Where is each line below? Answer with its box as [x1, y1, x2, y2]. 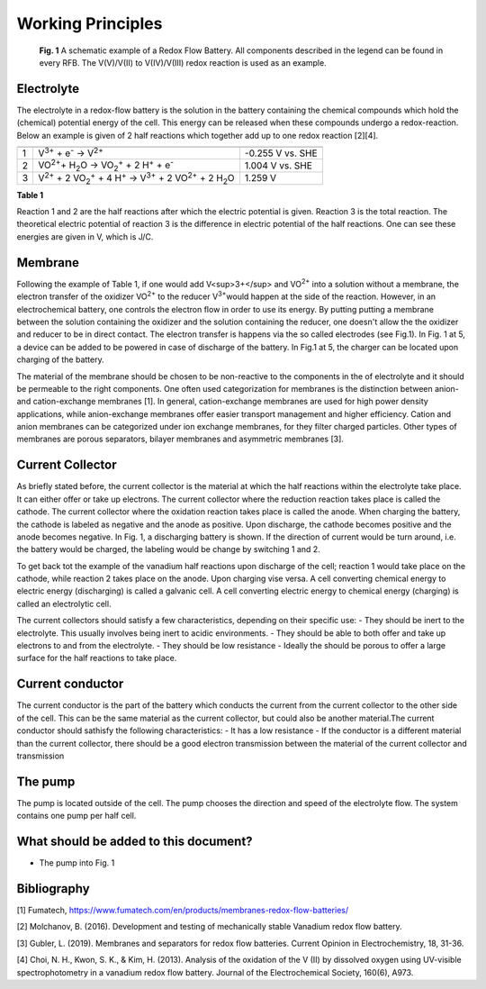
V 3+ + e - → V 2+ [38, 145, 103, 159]
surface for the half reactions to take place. [16, 653, 177, 664]
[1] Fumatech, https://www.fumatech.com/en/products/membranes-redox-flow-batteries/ [16, 905, 349, 916]
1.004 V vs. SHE [244, 159, 312, 171]
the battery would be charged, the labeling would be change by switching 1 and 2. [16, 544, 321, 555]
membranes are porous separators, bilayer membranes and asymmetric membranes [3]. [16, 433, 344, 445]
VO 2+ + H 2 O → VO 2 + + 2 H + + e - [38, 158, 175, 173]
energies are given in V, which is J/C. [16, 231, 154, 242]
